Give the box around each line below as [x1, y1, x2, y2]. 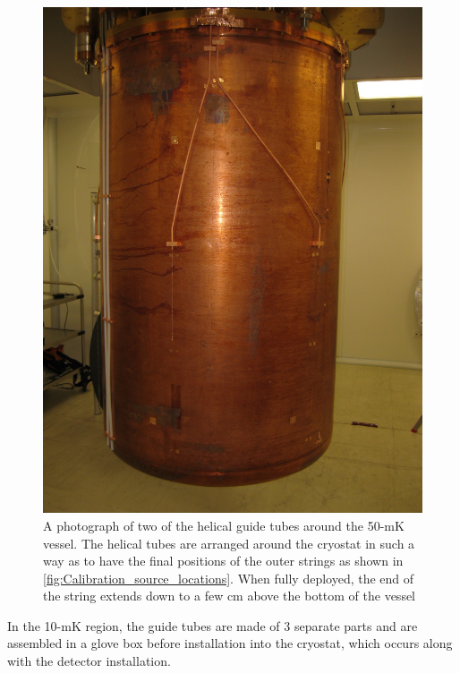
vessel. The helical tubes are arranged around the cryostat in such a [43, 533, 415, 552]
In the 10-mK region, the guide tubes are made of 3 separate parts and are [7, 616, 418, 635]
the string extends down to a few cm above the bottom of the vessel [43, 586, 416, 605]
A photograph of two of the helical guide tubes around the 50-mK [43, 515, 405, 534]
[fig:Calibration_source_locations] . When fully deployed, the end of [43, 568, 414, 587]
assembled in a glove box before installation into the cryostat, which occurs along [7, 634, 453, 652]
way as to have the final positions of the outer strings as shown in [43, 551, 404, 570]
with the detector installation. [7, 652, 171, 670]
